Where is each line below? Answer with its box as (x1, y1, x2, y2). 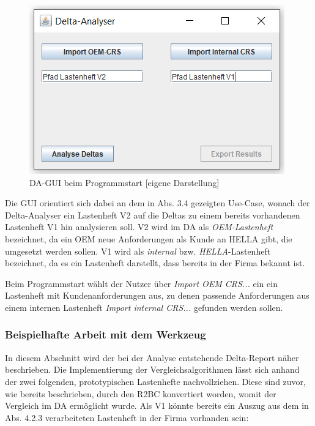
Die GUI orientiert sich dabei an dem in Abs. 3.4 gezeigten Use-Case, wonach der (5, 196, 310, 209)
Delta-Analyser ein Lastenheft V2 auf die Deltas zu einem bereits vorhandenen (5, 208, 300, 221)
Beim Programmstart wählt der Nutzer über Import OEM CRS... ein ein (5, 277, 278, 290)
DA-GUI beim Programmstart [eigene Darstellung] (29, 176, 220, 189)
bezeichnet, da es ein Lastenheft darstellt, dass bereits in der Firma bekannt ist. (5, 256, 305, 269)
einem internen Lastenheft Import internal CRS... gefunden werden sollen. (5, 301, 283, 313)
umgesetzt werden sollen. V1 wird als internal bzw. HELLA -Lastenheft (5, 244, 271, 257)
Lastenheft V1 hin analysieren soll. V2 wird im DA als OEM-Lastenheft (5, 220, 273, 233)
